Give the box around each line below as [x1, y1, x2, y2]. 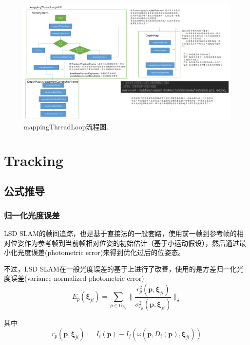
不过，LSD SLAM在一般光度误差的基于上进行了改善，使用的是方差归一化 [4, 263, 237, 273]
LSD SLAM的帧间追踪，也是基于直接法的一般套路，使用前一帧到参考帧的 [4, 228, 237, 238]
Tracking [4, 150, 63, 170]
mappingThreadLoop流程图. [23, 122, 109, 132]
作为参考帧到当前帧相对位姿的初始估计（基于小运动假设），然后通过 [24, 237, 239, 248]
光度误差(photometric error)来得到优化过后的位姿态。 [17, 247, 185, 257]
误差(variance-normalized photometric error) [10, 273, 144, 283]
